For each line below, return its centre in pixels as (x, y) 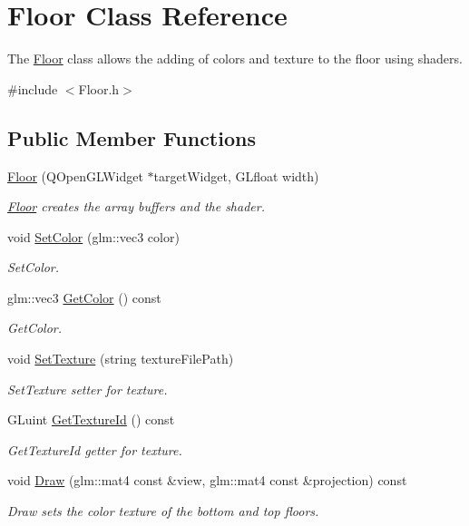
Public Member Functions (132, 137)
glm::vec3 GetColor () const (84, 297)
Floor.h (99, 88)
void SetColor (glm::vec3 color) (93, 236)
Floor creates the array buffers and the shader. (136, 206)
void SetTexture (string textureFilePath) (121, 359)
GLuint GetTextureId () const (91, 419)
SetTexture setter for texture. (88, 389)
